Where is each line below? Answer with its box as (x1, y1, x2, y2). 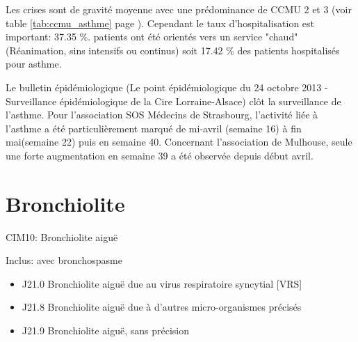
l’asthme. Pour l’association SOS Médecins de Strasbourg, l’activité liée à (6, 107, 318, 122)
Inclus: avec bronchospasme (6, 253, 122, 267)
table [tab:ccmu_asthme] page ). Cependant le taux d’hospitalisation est (6, 15, 315, 30)
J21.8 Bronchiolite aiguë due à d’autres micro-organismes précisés (22, 300, 302, 314)
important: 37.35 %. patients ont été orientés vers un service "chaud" (6, 29, 298, 44)
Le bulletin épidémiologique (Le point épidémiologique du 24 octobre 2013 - (6, 79, 328, 94)
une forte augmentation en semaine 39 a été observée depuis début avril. (6, 148, 314, 162)
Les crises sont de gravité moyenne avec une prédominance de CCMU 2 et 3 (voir (6, 2, 352, 16)
